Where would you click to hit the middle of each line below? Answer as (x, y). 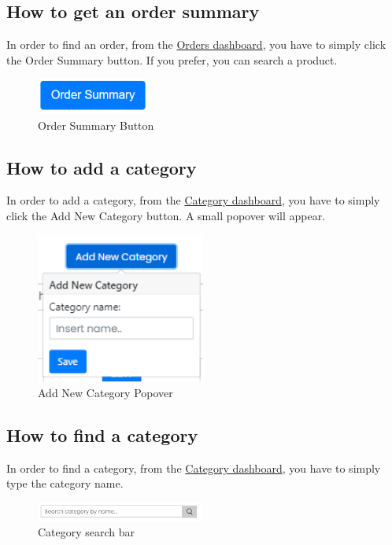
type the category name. (65, 483)
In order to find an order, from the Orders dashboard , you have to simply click (196, 44)
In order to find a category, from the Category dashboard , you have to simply (194, 468)
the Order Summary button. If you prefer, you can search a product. (172, 59)
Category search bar (87, 532)
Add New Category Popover (105, 392)
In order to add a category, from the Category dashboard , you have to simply (193, 200)
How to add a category (102, 167)
